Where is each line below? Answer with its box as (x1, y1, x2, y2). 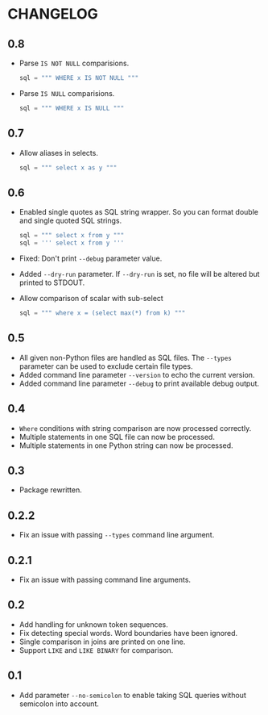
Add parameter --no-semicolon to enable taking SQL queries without (19, 690, 246, 700)
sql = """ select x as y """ (19, 163, 118, 172)
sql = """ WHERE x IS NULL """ (19, 104, 125, 112)
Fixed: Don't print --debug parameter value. (19, 253, 163, 263)
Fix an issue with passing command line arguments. (19, 575, 191, 584)
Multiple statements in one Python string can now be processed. (19, 441, 234, 450)
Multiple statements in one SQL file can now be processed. (19, 432, 215, 441)
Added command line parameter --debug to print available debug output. (19, 378, 259, 388)
